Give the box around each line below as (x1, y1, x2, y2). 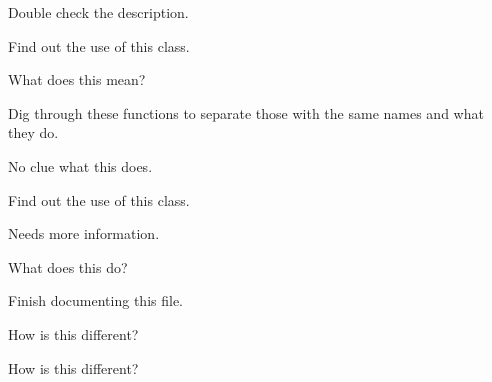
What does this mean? (8, 69, 146, 90)
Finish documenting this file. (8, 290, 183, 311)
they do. (8, 122, 59, 143)
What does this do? (8, 256, 128, 277)
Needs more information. (8, 223, 160, 244)
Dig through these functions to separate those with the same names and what (8, 102, 484, 123)
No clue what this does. (8, 155, 153, 176)
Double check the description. (8, 2, 189, 22)
